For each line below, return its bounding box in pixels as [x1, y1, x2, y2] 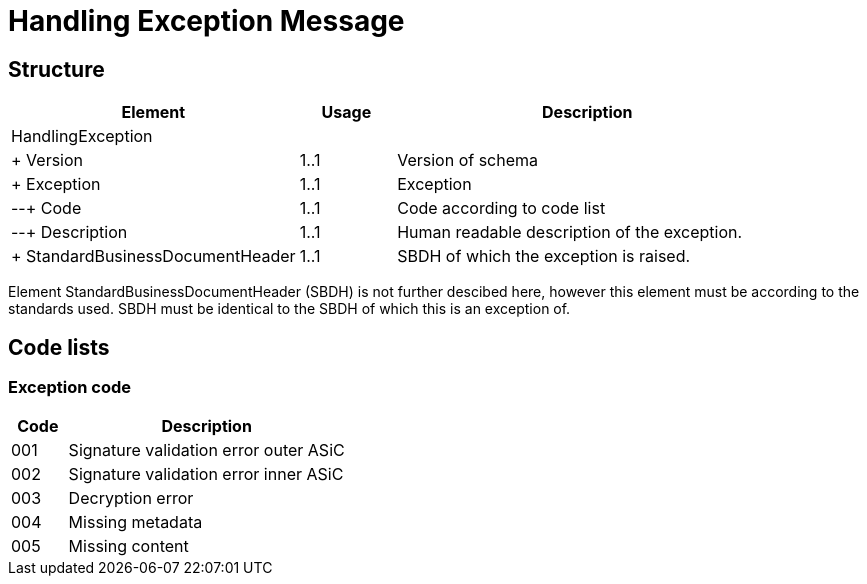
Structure [8, 56, 105, 82]
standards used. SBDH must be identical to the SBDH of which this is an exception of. [8, 300, 571, 318]
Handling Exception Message [8, 4, 405, 38]
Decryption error [68, 488, 194, 509]
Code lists [8, 334, 110, 360]
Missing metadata [68, 512, 203, 533]
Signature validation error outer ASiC [68, 440, 345, 461]
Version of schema [397, 150, 539, 171]
